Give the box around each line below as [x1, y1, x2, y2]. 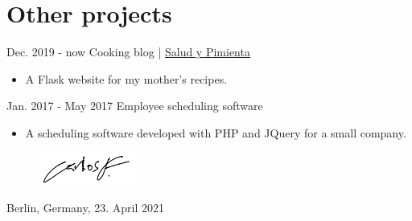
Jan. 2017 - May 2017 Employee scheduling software [6, 97, 263, 114]
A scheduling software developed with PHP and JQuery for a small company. [25, 124, 406, 141]
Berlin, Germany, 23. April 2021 [6, 199, 165, 216]
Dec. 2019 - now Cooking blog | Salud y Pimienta [6, 43, 250, 60]
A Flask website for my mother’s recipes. [25, 70, 228, 87]
